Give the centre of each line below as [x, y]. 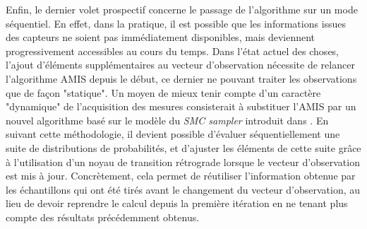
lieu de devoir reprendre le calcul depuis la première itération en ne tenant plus [177, 203]
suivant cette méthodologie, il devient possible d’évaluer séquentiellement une [173, 134]
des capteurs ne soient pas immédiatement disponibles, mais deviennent [161, 37]
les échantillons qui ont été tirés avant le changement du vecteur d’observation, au [183, 189]
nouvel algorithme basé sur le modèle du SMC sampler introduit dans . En [167, 120]
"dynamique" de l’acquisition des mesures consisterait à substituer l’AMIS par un [181, 106]
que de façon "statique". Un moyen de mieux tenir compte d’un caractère [163, 92]
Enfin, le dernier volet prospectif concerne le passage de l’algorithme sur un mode [182, 9]
